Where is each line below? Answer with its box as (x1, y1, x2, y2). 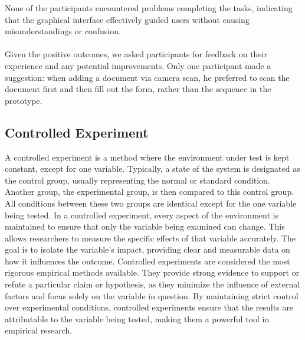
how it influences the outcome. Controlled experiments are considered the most (5, 254, 290, 267)
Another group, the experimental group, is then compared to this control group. (5, 185, 294, 198)
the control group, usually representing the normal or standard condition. (5, 174, 270, 186)
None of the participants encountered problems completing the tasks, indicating (5, 2, 293, 14)
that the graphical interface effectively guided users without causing (5, 13, 250, 25)
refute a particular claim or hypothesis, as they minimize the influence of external (5, 278, 300, 290)
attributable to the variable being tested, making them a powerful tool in (5, 312, 270, 325)
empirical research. (5, 324, 73, 336)
